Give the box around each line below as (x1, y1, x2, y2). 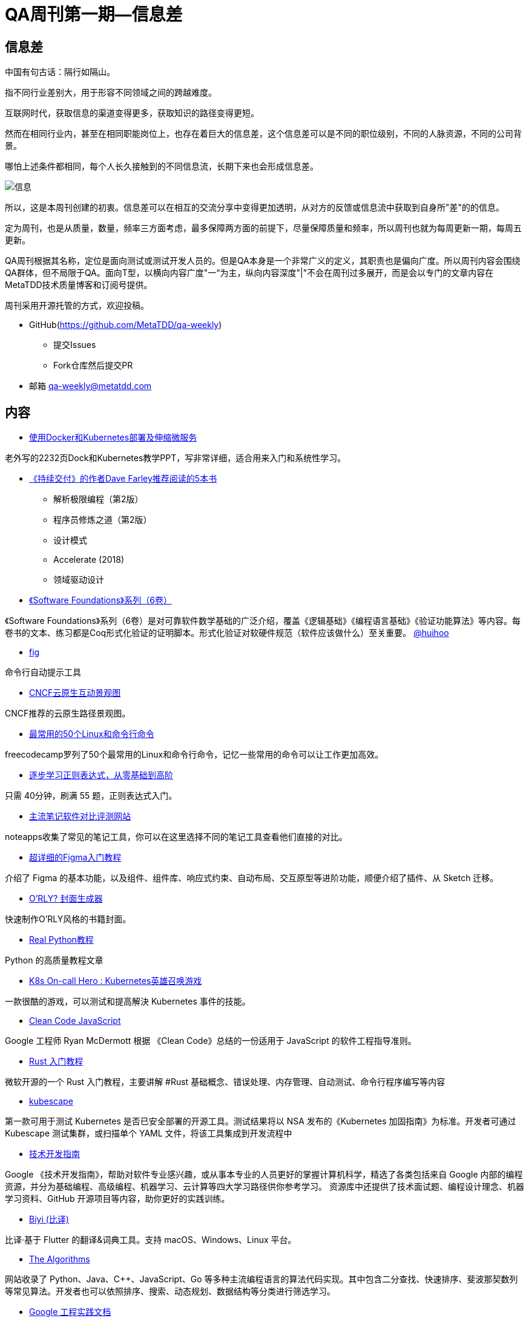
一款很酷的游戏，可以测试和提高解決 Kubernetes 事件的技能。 (5, 996, 251, 1007)
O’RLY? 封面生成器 (29, 893, 103, 904)
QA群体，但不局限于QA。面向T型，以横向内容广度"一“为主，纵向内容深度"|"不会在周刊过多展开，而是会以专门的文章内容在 (5, 267, 494, 278)
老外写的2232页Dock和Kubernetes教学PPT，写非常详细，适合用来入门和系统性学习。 (5, 453, 346, 464)
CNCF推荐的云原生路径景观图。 (5, 708, 131, 719)
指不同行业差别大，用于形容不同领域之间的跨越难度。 (5, 87, 217, 98)
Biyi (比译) (29, 1214, 69, 1225)
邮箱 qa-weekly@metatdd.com (29, 381, 152, 392)
